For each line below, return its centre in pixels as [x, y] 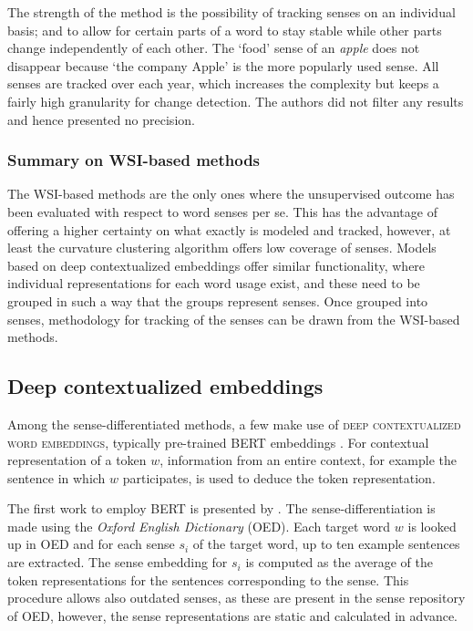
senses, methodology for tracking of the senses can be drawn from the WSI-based [234, 319]
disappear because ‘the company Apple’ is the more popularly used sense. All [223, 65]
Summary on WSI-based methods [134, 160]
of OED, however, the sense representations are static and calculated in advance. [233, 615]
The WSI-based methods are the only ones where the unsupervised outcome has [231, 194]
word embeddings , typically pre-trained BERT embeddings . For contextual [218, 442]
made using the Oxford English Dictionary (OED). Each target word [199, 526]
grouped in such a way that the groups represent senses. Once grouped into [218, 300]
